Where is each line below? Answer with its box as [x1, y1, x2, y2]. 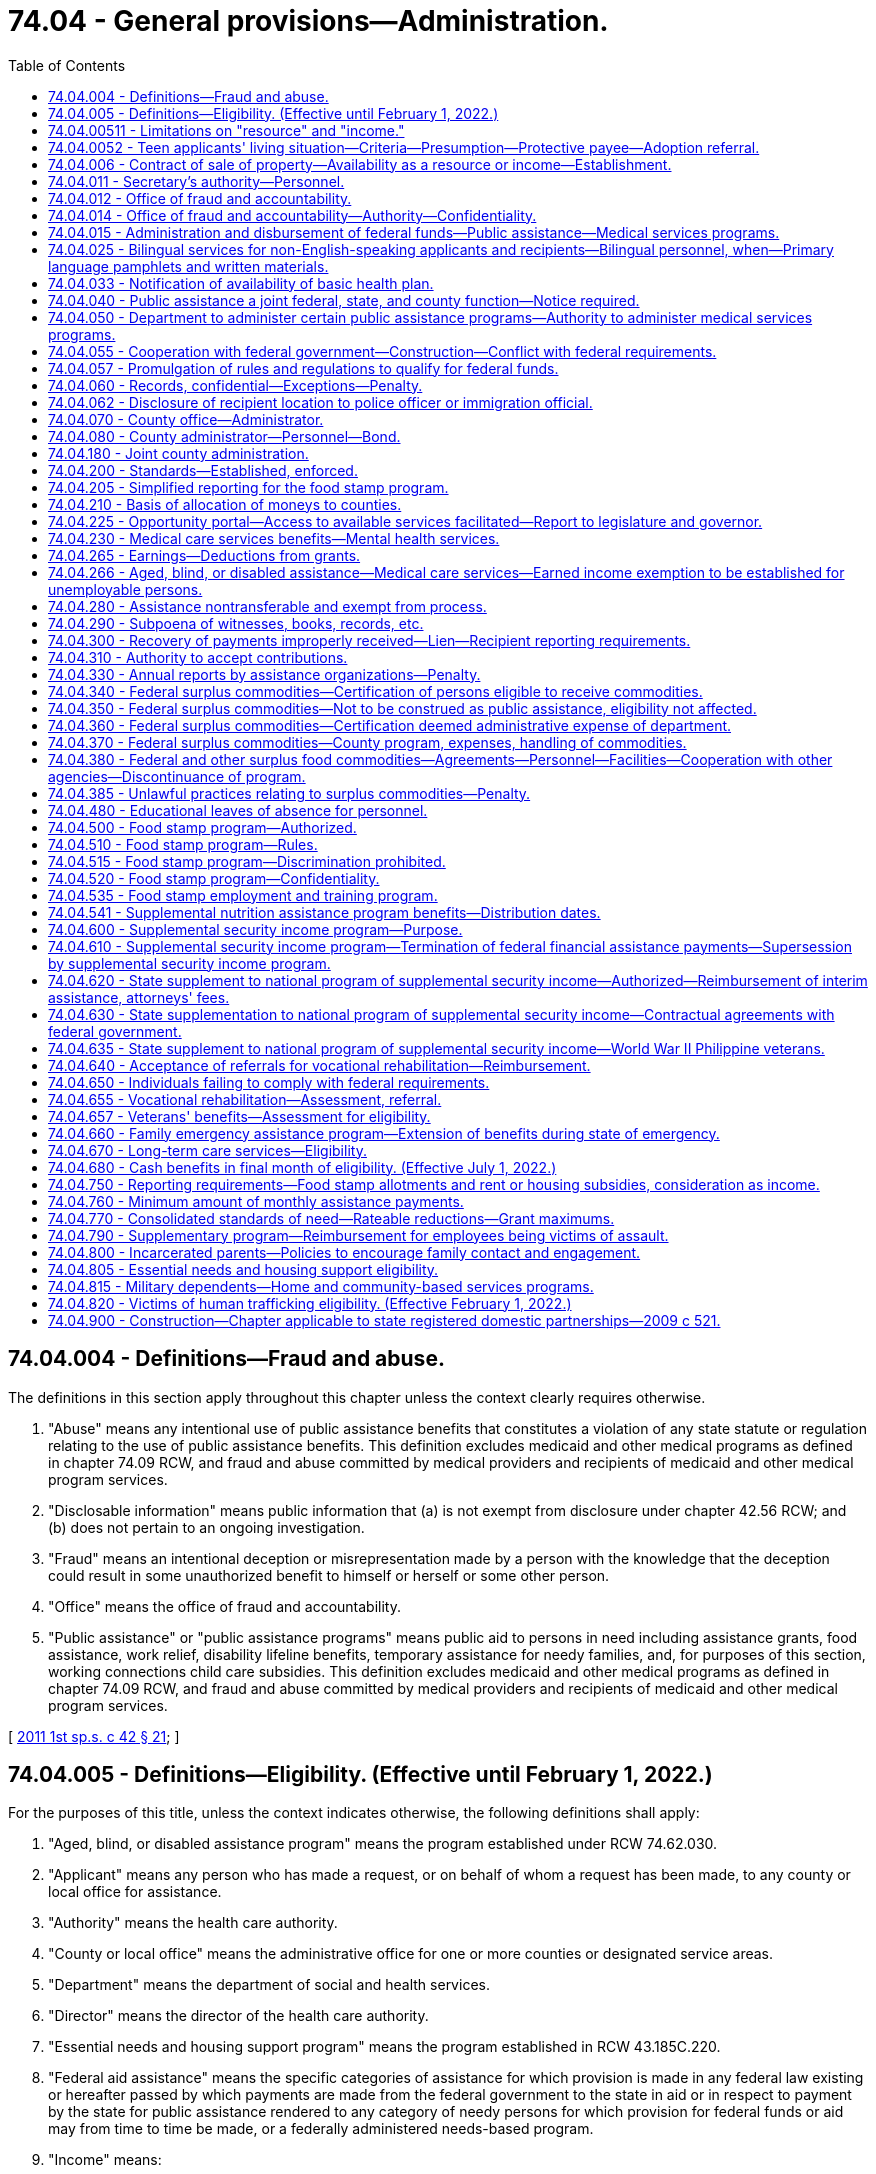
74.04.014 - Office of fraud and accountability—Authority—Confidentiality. [48, 206, 537, 224]
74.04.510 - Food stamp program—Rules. [48, 835, 318, 853]
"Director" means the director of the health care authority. [48, 2007, 429, 2025]
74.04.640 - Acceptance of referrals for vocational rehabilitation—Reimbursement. [48, 1056, 591, 1074]
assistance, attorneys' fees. [48, 988, 230, 1006]
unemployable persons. [48, 580, 203, 598]
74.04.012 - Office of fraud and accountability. [48, 189, 352, 207]
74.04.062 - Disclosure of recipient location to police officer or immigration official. [48, 393, 593, 411]
